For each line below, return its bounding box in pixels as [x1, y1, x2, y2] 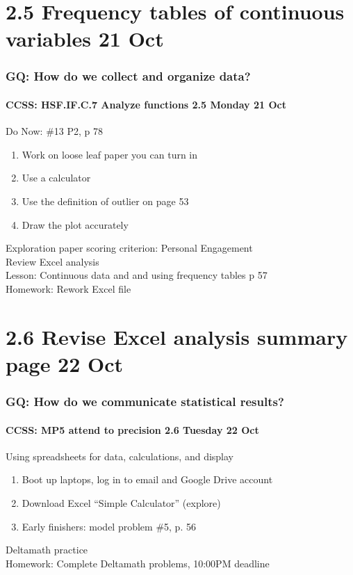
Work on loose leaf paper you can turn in [22, 147, 198, 161]
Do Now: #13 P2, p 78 [6, 124, 103, 138]
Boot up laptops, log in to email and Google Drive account [22, 472, 273, 487]
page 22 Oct [6, 349, 124, 378]
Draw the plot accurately [22, 217, 129, 232]
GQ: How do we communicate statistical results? [6, 393, 284, 410]
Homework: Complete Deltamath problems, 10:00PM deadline [6, 556, 270, 570]
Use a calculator [22, 170, 91, 185]
